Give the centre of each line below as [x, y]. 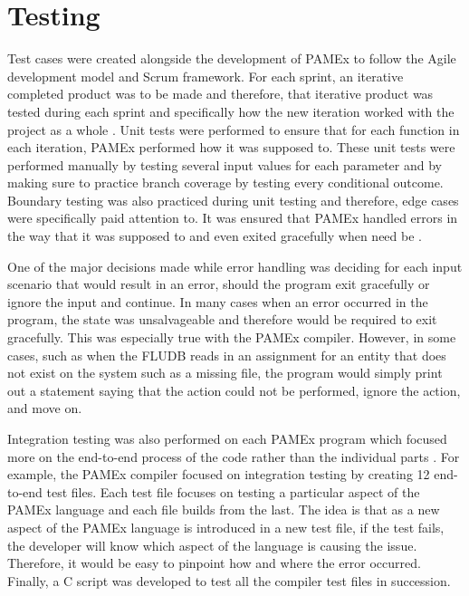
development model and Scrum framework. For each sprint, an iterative [206, 76]
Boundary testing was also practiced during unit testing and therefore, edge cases [233, 200]
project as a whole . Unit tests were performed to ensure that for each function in [234, 129]
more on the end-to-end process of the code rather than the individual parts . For [234, 456]
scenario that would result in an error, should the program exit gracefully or [219, 284]
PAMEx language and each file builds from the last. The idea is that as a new [224, 509]
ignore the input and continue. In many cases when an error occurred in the [218, 301]
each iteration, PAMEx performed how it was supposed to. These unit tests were [231, 147]
